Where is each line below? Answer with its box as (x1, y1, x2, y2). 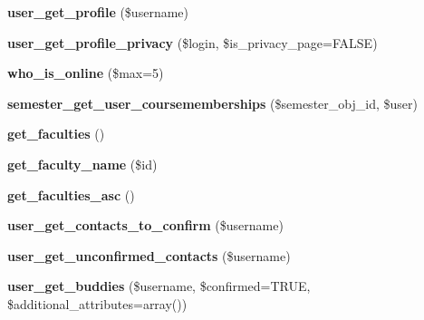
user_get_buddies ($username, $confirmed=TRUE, (7, 276, 311, 296)
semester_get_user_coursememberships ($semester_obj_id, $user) (7, 93, 418, 112)
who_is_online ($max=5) (7, 63, 164, 82)
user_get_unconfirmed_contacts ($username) (7, 246, 291, 265)
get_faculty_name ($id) (7, 154, 158, 173)
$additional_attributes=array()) (7, 294, 188, 313)
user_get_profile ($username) (7, 3, 188, 21)
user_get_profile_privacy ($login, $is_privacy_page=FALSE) (7, 33, 378, 52)
